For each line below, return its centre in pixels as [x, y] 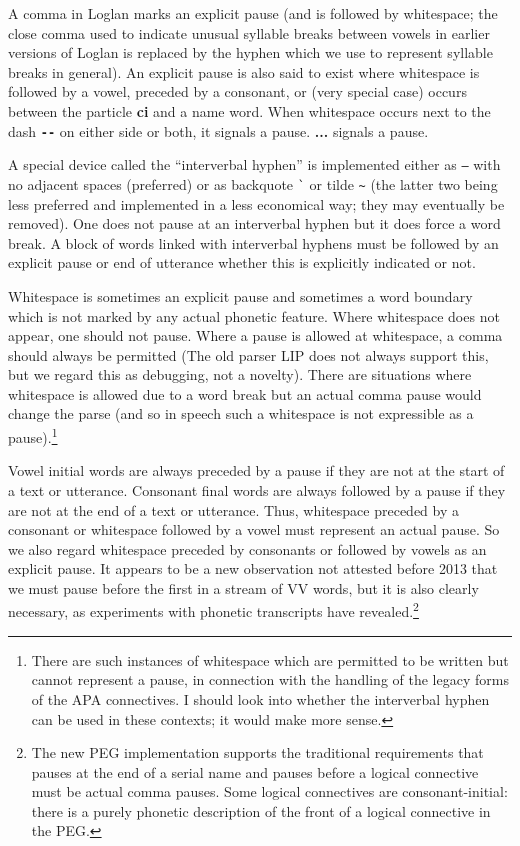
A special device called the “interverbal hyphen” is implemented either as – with [254, 164]
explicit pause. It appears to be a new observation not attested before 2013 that [253, 568]
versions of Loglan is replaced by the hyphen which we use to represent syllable [250, 52]
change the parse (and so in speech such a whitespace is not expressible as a [241, 413]
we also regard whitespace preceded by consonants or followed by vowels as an [247, 548]
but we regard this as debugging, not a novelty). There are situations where [240, 374]
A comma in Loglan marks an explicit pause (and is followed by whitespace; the [253, 13]
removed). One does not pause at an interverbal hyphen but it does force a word [254, 223]
